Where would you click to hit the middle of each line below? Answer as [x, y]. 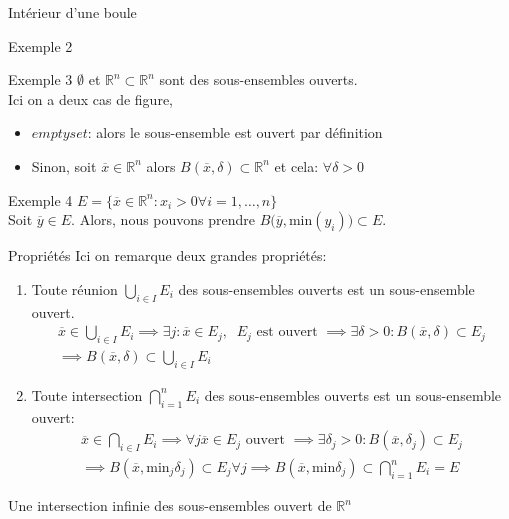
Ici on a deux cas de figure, [90, 98]
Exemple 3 [40, 79]
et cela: [296, 165]
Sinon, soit [64, 165]
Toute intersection [87, 394]
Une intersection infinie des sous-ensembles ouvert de [170, 505]
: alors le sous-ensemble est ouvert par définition [235, 132]
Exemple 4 [40, 199]
